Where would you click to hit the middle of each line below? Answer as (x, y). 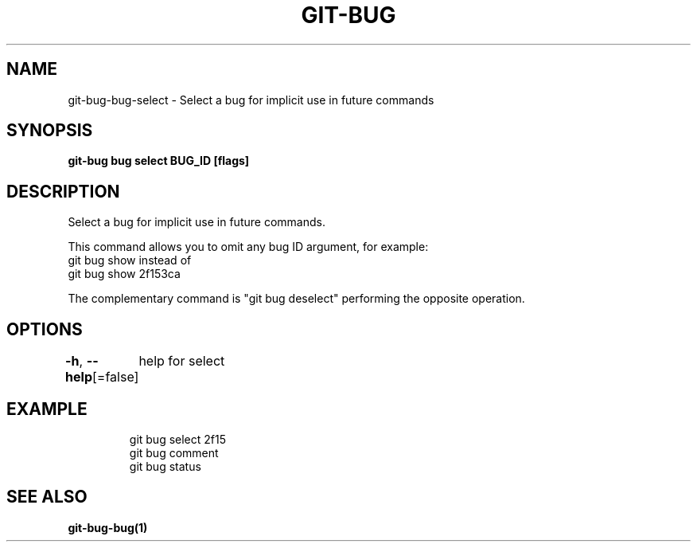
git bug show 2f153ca (124, 274)
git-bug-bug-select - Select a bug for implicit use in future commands (251, 100)
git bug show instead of (130, 260)
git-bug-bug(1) (108, 527)
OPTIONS (45, 329)
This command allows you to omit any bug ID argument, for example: (248, 247)
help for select (182, 361)
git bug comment (174, 452)
